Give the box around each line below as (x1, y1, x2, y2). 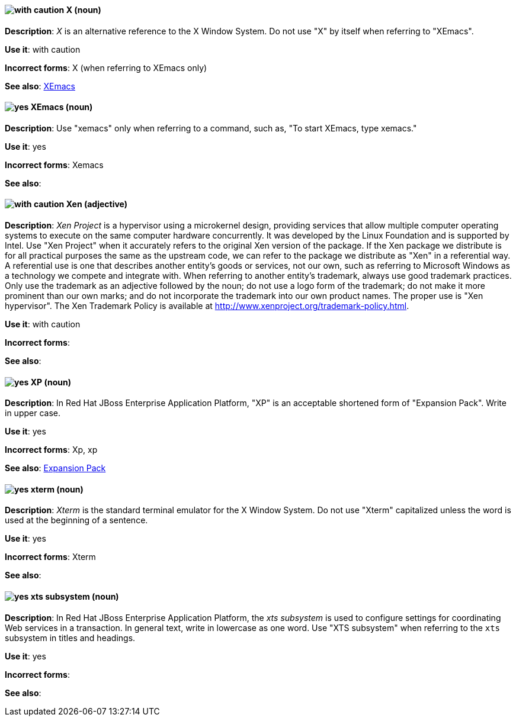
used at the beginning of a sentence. (5, 515, 148, 526)
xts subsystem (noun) (30, 591, 119, 602)
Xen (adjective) (66, 199, 128, 210)
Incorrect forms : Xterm (5, 552, 96, 562)
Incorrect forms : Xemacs (5, 159, 104, 170)
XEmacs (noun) (30, 102, 93, 112)
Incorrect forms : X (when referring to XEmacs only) (5, 62, 207, 73)
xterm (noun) (30, 484, 84, 494)
